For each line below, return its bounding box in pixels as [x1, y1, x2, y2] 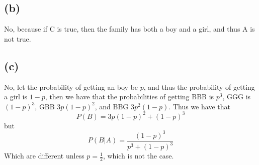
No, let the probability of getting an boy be [4, 81, 138, 92]
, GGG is [222, 91, 251, 102]
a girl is [4, 91, 28, 102]
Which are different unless [4, 150, 84, 161]
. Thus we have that [168, 101, 230, 111]
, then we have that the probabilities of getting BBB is [45, 91, 214, 102]
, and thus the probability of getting [143, 81, 255, 92]
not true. [4, 33, 31, 44]
